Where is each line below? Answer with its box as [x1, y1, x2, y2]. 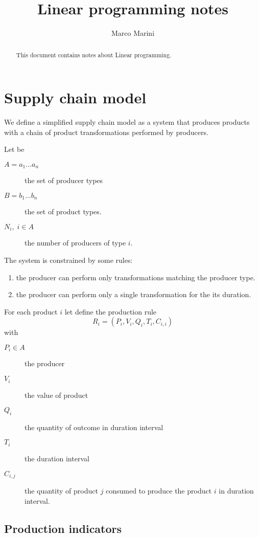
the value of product [25, 389, 88, 400]
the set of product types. [25, 206, 102, 217]
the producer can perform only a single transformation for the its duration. [16, 289, 251, 300]
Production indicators [4, 520, 122, 536]
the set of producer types [25, 175, 103, 186]
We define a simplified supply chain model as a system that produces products [4, 117, 250, 127]
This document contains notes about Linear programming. [16, 50, 172, 59]
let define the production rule [64, 306, 157, 317]
